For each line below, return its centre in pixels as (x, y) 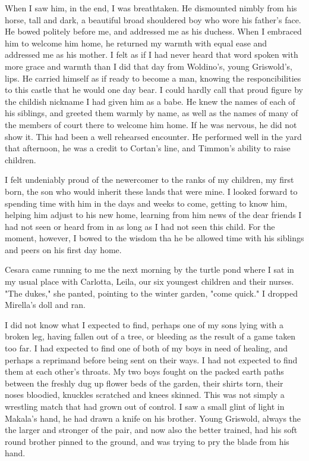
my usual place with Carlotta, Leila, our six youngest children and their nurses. (149, 281)
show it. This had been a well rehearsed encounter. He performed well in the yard (153, 136)
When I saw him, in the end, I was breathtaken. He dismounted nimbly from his (151, 8)
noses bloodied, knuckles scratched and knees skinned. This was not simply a (145, 395)
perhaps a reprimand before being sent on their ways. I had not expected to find (151, 359)
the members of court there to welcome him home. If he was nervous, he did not (151, 124)
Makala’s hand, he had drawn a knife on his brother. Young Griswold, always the (153, 418)
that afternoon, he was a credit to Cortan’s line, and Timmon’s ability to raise (148, 148)
